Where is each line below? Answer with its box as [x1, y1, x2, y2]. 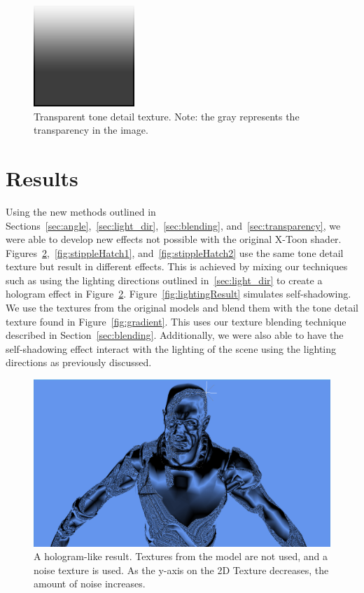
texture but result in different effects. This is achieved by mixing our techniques [6, 259, 348, 274]
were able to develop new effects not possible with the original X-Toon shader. [6, 232, 342, 246]
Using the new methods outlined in [6, 204, 156, 218]
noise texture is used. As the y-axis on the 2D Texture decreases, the [34, 562, 329, 577]
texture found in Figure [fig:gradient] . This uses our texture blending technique [6, 314, 346, 328]
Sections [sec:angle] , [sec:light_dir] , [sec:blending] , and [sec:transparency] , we [6, 218, 341, 232]
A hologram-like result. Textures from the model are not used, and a [34, 549, 328, 564]
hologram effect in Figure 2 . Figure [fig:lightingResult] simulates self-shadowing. [6, 286, 351, 301]
